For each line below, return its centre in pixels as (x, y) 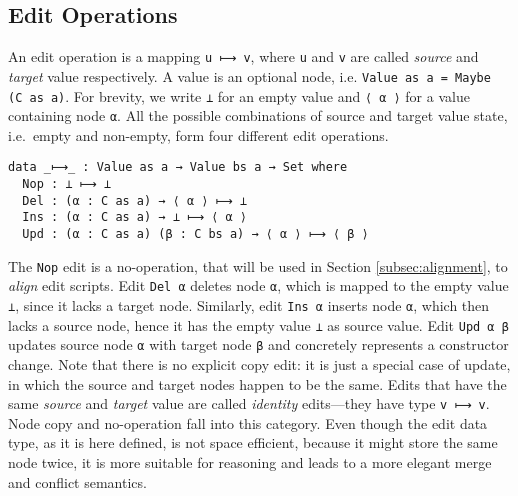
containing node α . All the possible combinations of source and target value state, (258, 115)
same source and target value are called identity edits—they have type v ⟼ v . (249, 403)
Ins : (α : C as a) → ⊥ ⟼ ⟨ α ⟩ (134, 217)
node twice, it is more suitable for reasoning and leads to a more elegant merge (250, 462)
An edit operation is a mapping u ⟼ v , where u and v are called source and (243, 56)
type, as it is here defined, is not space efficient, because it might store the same (253, 442)
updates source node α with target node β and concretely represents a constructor (258, 344)
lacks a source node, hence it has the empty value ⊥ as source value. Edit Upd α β (258, 324)
